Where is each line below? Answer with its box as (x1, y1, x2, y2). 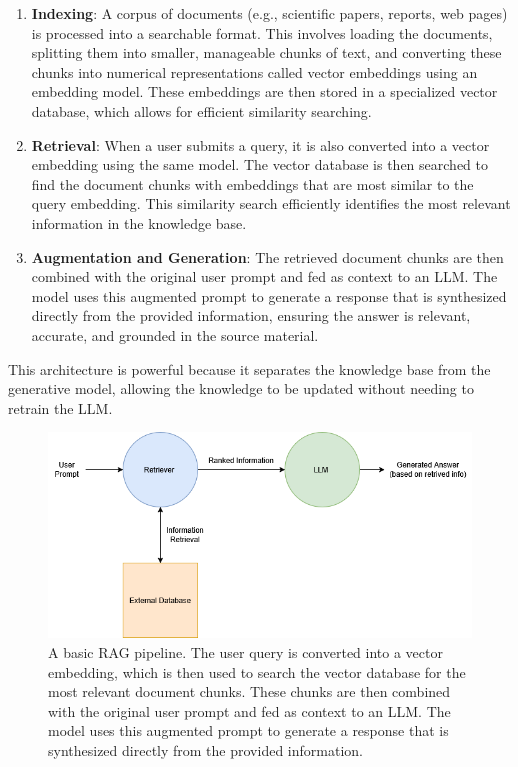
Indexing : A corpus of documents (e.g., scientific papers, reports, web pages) (31, 3, 508, 23)
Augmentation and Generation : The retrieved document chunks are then (31, 246, 504, 267)
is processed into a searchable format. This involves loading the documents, (31, 22, 493, 43)
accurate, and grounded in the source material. (31, 324, 319, 345)
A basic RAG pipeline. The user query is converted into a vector (48, 641, 443, 662)
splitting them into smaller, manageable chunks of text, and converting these (31, 42, 502, 63)
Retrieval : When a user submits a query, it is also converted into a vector (31, 134, 490, 155)
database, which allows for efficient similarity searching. (31, 100, 372, 121)
